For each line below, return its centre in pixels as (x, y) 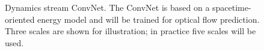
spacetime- (232, 7)
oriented (20, 19)
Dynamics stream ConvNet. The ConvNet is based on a (107, 7)
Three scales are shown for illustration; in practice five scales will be (130, 31)
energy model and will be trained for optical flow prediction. (149, 19)
